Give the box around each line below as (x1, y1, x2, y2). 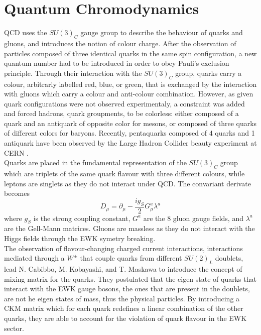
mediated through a (4, 253, 65, 263)
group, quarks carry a (175, 67, 242, 78)
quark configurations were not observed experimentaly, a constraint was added (4, 98, 245, 108)
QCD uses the (4, 27, 47, 38)
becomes (4, 188, 30, 198)
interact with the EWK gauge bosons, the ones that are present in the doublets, (4, 283, 250, 294)
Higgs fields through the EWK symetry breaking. (4, 233, 156, 244)
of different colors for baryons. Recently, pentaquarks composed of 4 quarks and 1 (4, 128, 255, 138)
